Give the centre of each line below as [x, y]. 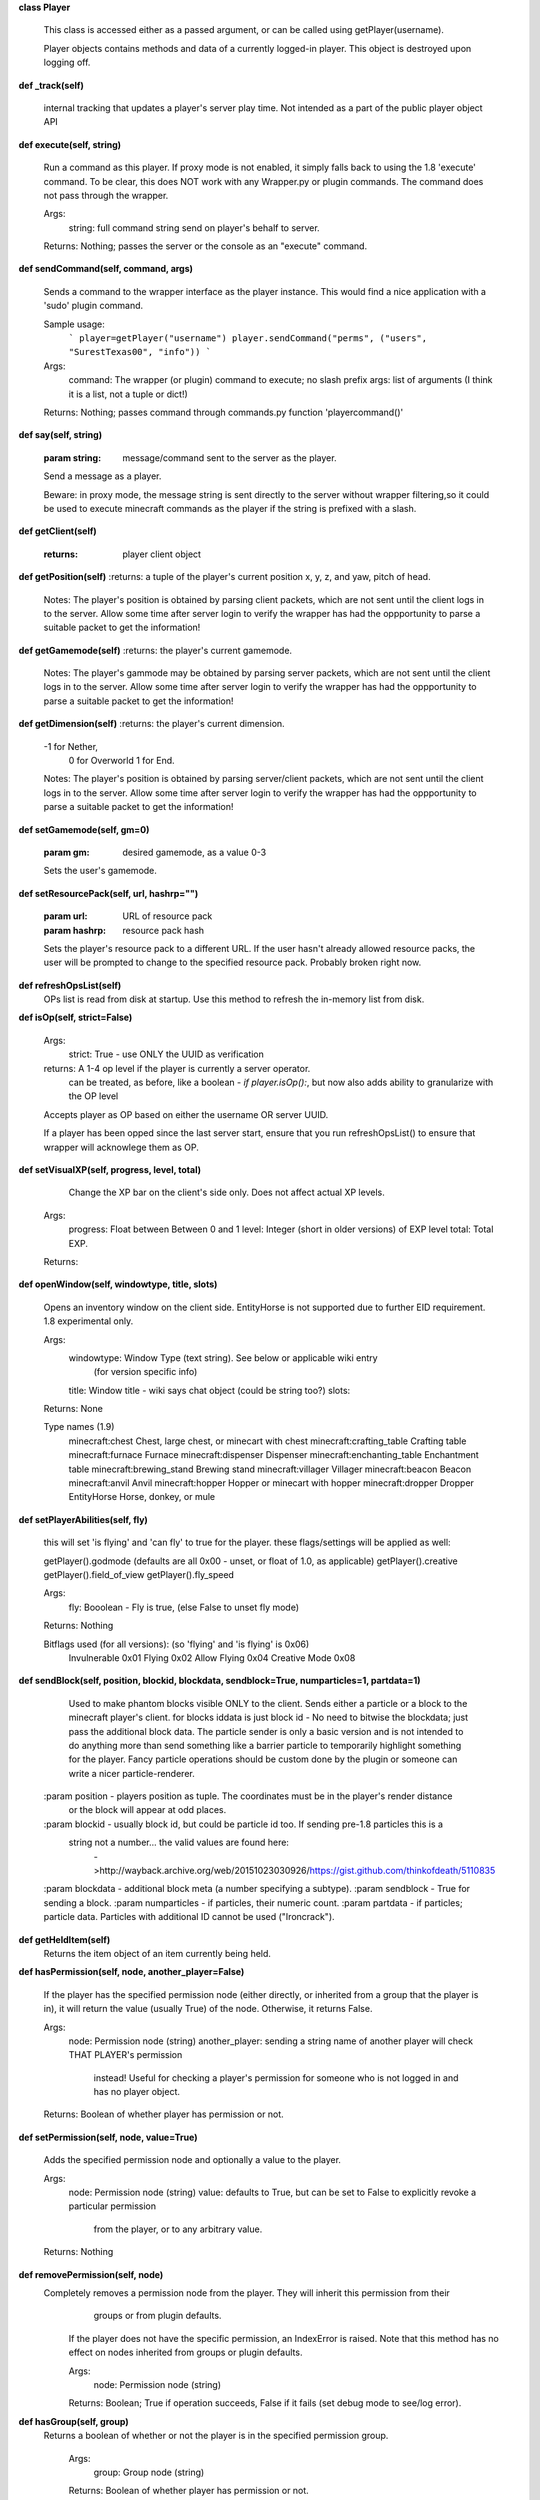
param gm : [66, 852]
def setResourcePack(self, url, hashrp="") [108, 893]
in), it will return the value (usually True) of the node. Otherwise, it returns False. [208, 2009]
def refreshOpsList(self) [70, 985]
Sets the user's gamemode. [100, 871]
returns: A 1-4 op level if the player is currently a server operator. [177, 1068]
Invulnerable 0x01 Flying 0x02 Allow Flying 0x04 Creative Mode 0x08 [212, 1657]
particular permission [112, 2206]
